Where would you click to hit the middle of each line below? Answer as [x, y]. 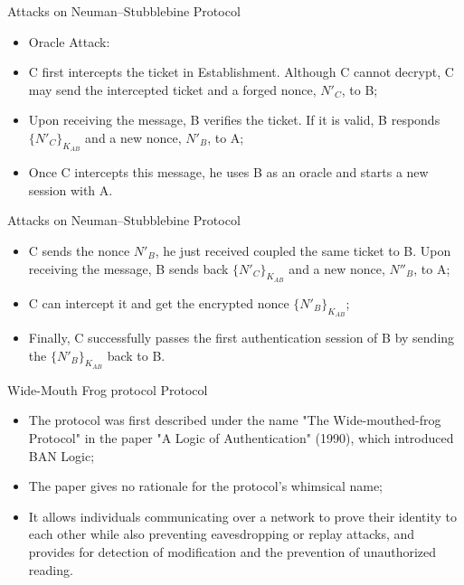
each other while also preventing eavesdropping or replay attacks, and [222, 534]
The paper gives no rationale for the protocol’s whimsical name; [206, 486]
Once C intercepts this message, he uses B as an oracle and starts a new [228, 172]
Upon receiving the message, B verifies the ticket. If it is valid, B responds [234, 120]
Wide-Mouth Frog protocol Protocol [108, 389]
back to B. [136, 355]
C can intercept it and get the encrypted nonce [159, 302]
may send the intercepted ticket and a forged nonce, [172, 89]
